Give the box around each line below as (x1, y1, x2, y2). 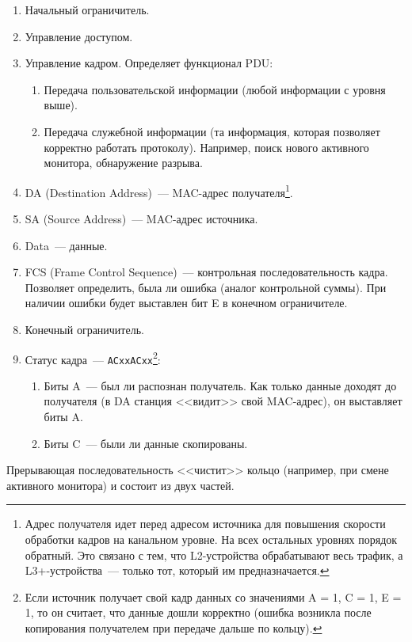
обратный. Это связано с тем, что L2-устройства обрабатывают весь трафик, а (25, 546, 403, 563)
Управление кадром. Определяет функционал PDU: (25, 55, 273, 71)
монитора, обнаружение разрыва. (44, 154, 203, 171)
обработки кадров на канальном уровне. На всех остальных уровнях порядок (25, 531, 398, 548)
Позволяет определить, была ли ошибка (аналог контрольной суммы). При (25, 279, 387, 295)
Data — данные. (25, 237, 108, 253)
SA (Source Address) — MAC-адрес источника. (25, 211, 258, 226)
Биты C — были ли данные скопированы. (44, 435, 248, 451)
